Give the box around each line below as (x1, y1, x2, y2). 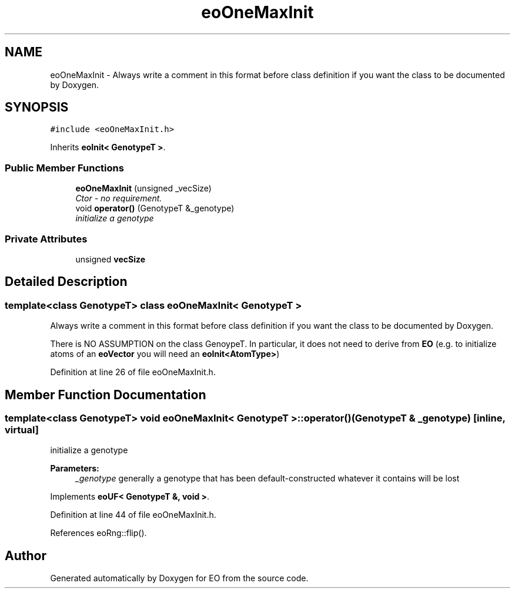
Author (5, 548, 46, 563)
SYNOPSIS (5, 100, 69, 115)
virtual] (5, 424, 39, 436)
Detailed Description (5, 274, 128, 289)
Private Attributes (5, 233, 88, 245)
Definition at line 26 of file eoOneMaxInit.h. (50, 367, 216, 378)
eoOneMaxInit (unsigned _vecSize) (75, 183, 212, 194)
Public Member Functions (5, 161, 124, 174)
